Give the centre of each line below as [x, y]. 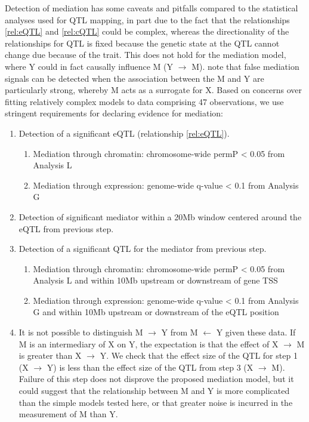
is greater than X [50, 355]
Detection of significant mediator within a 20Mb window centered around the [160, 216]
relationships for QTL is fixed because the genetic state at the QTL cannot [142, 43]
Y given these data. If [256, 332]
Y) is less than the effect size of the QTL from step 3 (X [150, 367]
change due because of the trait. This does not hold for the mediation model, [146, 55]
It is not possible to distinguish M [81, 332]
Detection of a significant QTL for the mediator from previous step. [143, 249]
